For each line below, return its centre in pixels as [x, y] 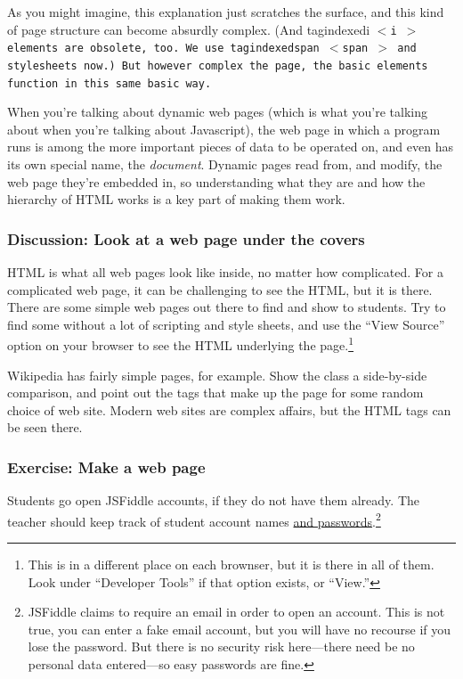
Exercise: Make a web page [106, 466]
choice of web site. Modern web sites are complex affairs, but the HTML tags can [229, 409]
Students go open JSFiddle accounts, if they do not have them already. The [213, 500]
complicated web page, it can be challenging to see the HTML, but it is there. [220, 289]
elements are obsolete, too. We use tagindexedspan [163, 49]
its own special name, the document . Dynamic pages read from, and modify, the [225, 164]
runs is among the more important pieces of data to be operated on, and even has [230, 147]
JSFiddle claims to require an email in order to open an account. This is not [236, 612]
